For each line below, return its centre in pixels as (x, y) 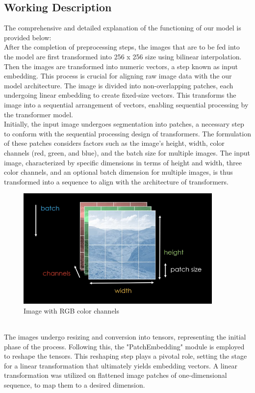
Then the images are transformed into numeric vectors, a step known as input (121, 66)
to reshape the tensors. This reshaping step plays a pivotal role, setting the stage (126, 356)
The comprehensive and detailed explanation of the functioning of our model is (123, 28)
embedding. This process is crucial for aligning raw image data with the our (118, 76)
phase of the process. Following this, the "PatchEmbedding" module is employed (124, 346)
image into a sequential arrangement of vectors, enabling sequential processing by (126, 104)
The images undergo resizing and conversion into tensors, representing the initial (125, 336)
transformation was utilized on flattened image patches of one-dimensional (115, 375)
